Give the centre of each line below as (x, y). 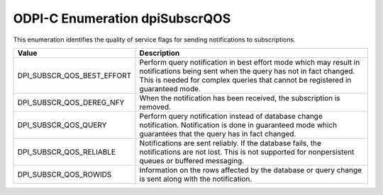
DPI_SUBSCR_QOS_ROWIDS (65, 175)
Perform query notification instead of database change (231, 116)
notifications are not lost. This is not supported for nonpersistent (247, 152)
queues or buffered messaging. (192, 160)
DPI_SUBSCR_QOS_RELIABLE (67, 152)
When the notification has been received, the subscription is (240, 97)
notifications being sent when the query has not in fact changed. (247, 71)
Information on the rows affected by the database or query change (250, 170)
